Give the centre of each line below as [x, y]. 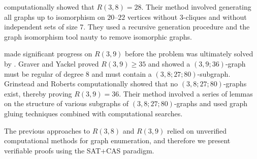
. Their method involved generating [196, 7]
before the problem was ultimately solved [189, 54]
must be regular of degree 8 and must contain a [78, 73]
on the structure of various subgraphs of [67, 103]
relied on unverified [197, 130]
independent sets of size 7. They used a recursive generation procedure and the [127, 27]
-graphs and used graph [211, 103]
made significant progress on [48, 54]
